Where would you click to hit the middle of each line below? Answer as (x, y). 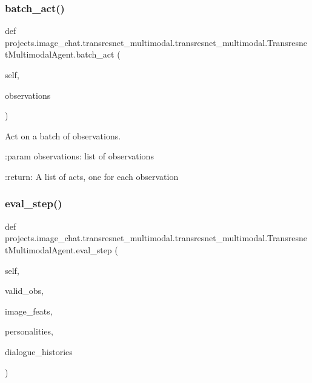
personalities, (29, 331)
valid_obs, (24, 291)
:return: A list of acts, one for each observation (92, 176)
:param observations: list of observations (79, 156)
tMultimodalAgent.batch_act (60, 54)
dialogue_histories (39, 351)
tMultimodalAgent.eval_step (58, 249)
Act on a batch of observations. (63, 135)
